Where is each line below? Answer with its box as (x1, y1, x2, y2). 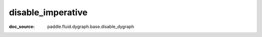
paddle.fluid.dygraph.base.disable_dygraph (47, 24, 134, 29)
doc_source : (9, 24, 35, 29)
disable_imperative (9, 7, 88, 18)
